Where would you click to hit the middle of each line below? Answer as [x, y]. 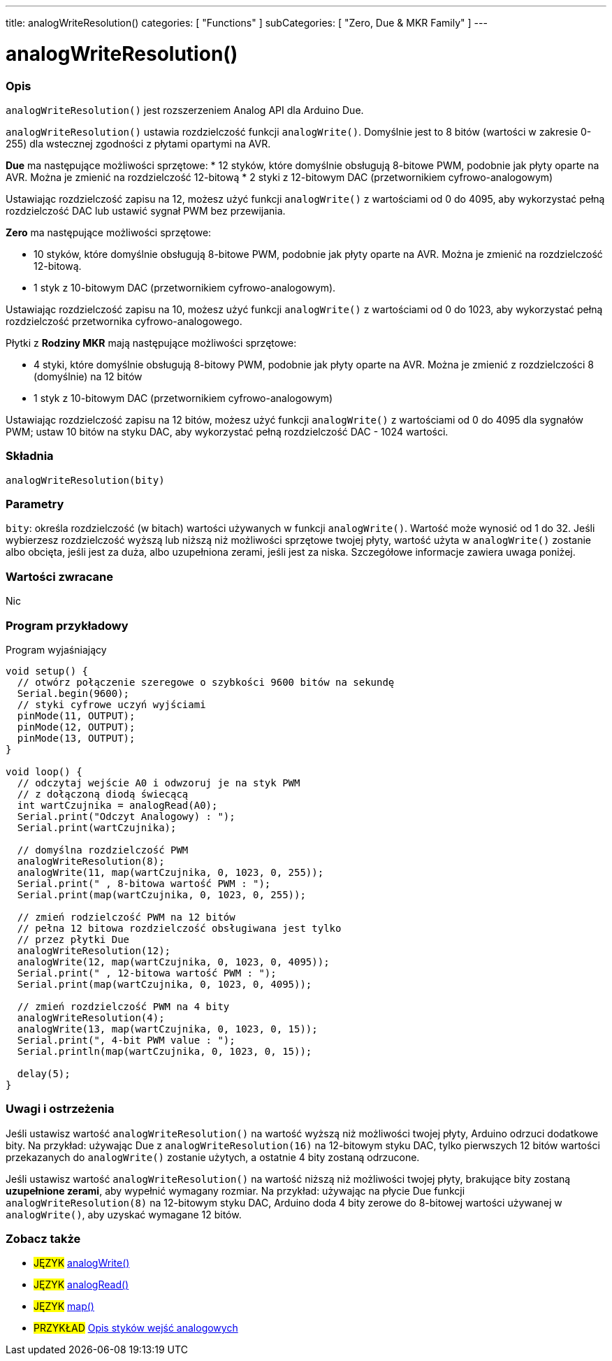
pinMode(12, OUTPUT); [76, 727]
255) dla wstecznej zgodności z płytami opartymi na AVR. [138, 143]
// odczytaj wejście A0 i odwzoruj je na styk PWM [159, 783]
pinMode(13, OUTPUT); [76, 738]
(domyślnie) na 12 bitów [88, 376]
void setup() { [47, 671]
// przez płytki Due [73, 939]
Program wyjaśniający [56, 649]
